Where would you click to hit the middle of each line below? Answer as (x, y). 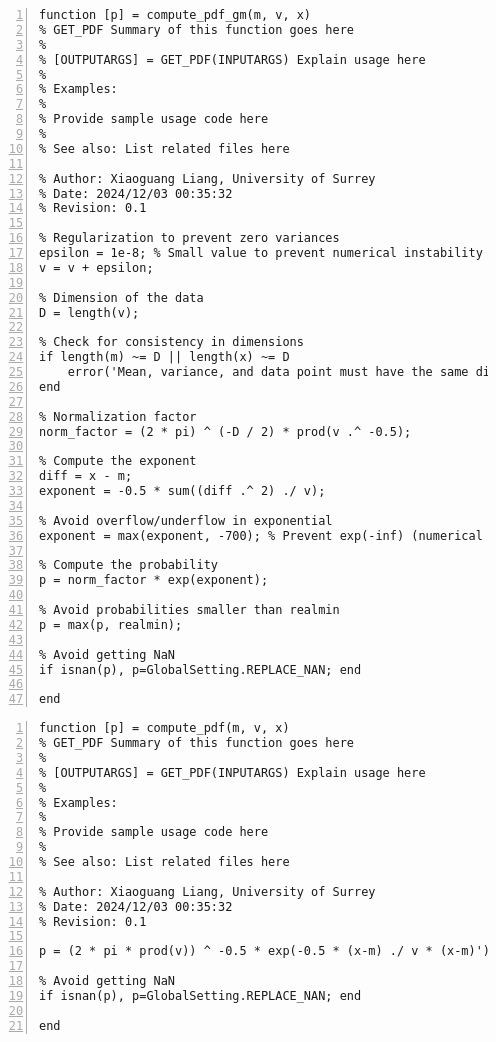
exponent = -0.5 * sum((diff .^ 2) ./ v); (182, 491)
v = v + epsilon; (96, 267)
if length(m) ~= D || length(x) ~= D (164, 357)
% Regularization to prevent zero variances (189, 238)
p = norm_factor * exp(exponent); (154, 580)
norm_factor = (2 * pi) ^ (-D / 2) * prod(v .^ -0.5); (225, 431)
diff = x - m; (86, 476)
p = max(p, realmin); (111, 624)
